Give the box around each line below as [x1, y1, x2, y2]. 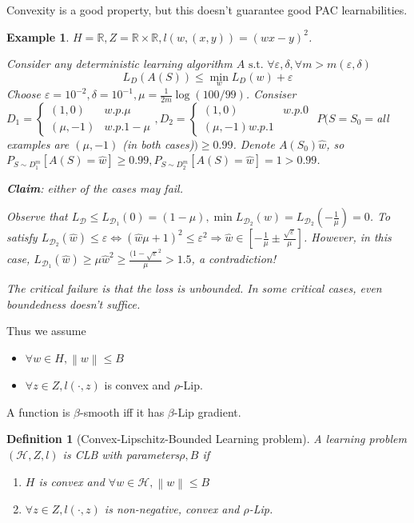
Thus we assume [6, 322, 86, 339]
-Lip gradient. [173, 403, 241, 420]
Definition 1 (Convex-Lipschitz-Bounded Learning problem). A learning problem [6, 430, 407, 447]
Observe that [6, 208, 68, 225]
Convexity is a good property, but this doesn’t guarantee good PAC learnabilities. [6, 2, 408, 18]
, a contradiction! [191, 250, 276, 267]
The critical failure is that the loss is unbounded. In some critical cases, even [6, 280, 382, 297]
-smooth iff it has [80, 403, 165, 420]
